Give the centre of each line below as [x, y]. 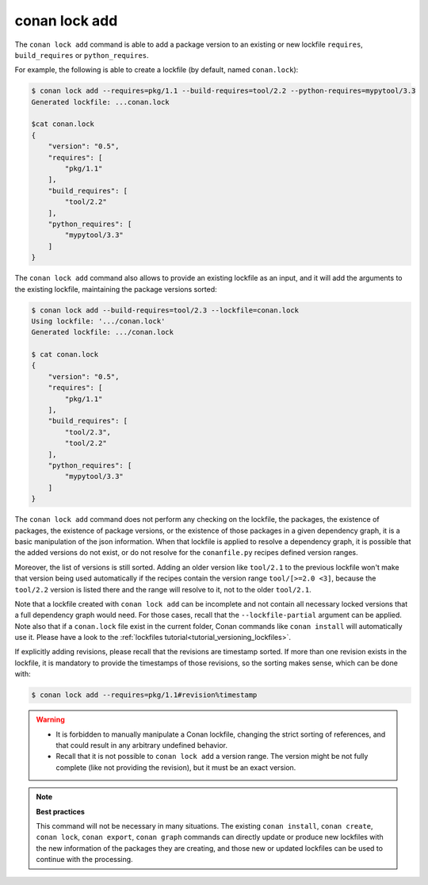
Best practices [60, 811]
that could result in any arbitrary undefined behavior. [141, 745]
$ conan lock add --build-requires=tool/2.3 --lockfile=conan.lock [165, 310]
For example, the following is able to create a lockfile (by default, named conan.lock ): [157, 70]
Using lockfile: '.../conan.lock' [98, 321]
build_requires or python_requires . [82, 55]
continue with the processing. [85, 860]
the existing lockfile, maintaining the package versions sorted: [116, 289]
